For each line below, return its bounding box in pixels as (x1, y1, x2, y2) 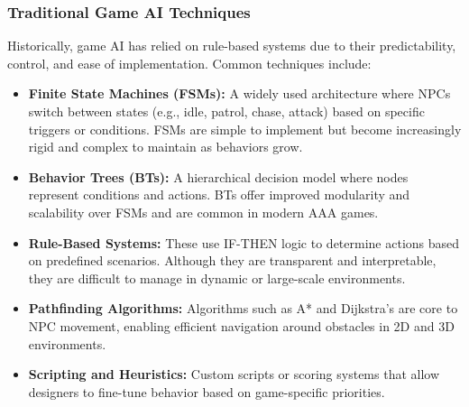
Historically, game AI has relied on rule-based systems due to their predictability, (7, 36, 456, 55)
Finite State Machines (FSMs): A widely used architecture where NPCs (28, 84, 451, 103)
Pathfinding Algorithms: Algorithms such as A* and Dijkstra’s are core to (28, 299, 458, 318)
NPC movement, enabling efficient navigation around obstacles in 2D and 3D (28, 316, 455, 335)
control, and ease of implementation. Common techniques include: (7, 53, 372, 72)
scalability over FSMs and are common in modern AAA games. (28, 202, 379, 221)
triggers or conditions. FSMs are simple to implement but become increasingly (28, 119, 462, 138)
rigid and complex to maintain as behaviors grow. (28, 137, 303, 156)
